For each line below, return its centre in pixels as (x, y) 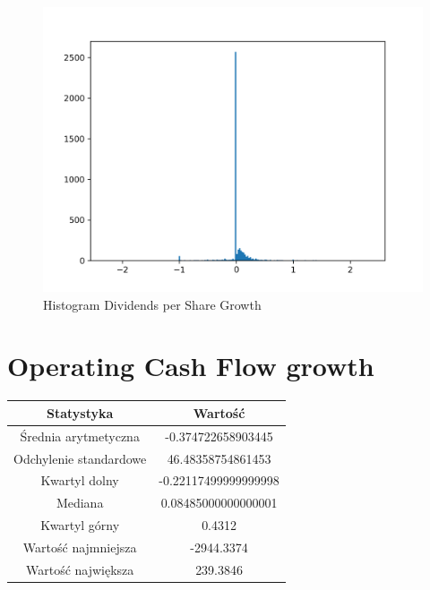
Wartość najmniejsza (80, 547)
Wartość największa (80, 569)
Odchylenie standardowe (80, 458)
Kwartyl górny (80, 525)
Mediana (80, 503)
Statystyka (80, 412)
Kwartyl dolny (80, 480)
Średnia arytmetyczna (80, 436)
